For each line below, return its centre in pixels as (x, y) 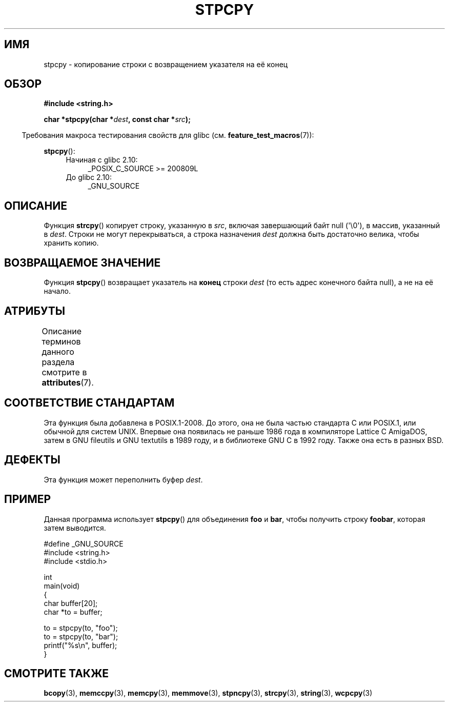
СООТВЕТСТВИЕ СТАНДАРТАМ (89, 403)
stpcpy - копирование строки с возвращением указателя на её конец (166, 64)
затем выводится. (75, 528)
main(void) (62, 586)
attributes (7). (68, 382)
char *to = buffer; (73, 612)
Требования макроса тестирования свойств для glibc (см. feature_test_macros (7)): (168, 135)
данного (58, 351)
